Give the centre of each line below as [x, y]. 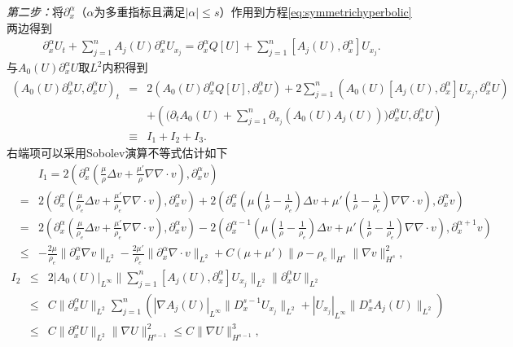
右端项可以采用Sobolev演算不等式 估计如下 [117, 153]
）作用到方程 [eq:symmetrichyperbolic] [316, 11]
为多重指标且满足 [140, 11]
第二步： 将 [35, 11]
